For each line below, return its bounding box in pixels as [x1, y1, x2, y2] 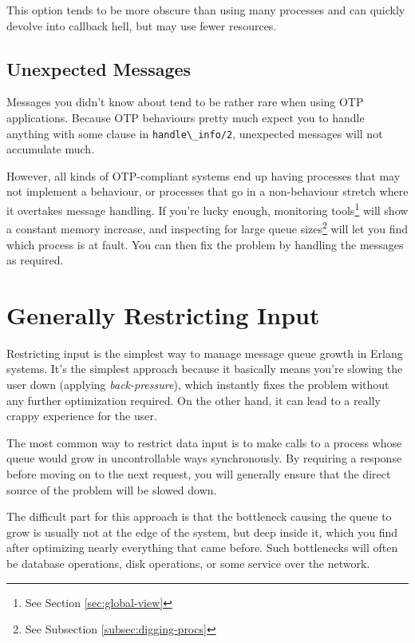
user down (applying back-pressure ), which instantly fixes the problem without [6, 376, 389, 393]
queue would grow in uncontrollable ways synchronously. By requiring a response [6, 450, 402, 466]
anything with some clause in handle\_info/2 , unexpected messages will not [6, 125, 383, 141]
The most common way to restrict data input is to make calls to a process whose [6, 434, 402, 450]
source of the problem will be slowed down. [6, 481, 217, 498]
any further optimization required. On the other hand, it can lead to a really [6, 391, 381, 408]
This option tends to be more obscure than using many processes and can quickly [6, 2, 405, 18]
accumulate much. [6, 141, 95, 157]
